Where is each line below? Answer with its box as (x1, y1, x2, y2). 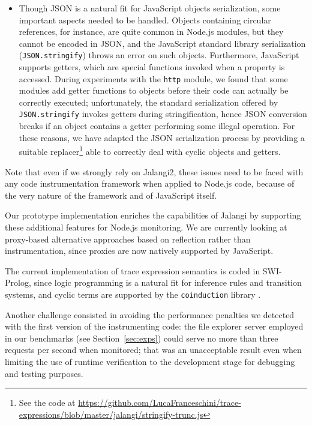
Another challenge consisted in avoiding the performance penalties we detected (5, 308, 295, 321)
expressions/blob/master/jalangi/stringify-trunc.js (19, 408, 203, 420)
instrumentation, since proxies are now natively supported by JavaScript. (5, 244, 274, 257)
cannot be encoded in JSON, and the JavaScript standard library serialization (19, 37, 306, 49)
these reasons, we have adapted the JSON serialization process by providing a (19, 131, 305, 143)
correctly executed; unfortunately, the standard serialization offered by (19, 95, 278, 108)
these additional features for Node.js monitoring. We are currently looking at (5, 220, 287, 233)
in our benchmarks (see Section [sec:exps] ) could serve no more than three (5, 331, 278, 344)
